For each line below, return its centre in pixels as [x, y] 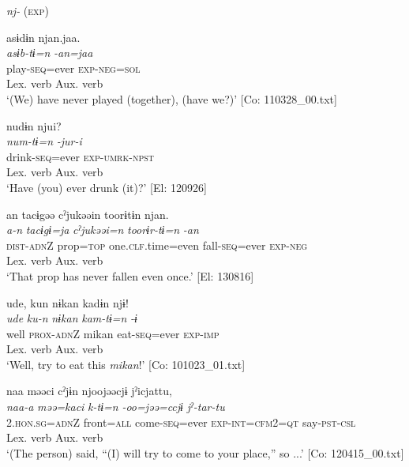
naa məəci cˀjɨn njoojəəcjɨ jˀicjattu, [89, 391]
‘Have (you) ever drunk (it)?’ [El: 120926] [107, 187]
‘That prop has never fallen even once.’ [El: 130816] [130, 275]
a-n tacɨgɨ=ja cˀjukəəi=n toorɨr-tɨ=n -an [103, 230]
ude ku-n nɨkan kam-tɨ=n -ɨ [72, 318]
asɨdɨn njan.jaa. [43, 37]
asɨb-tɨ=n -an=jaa [50, 53]
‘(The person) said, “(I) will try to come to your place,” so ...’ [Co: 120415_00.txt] [205, 452]
